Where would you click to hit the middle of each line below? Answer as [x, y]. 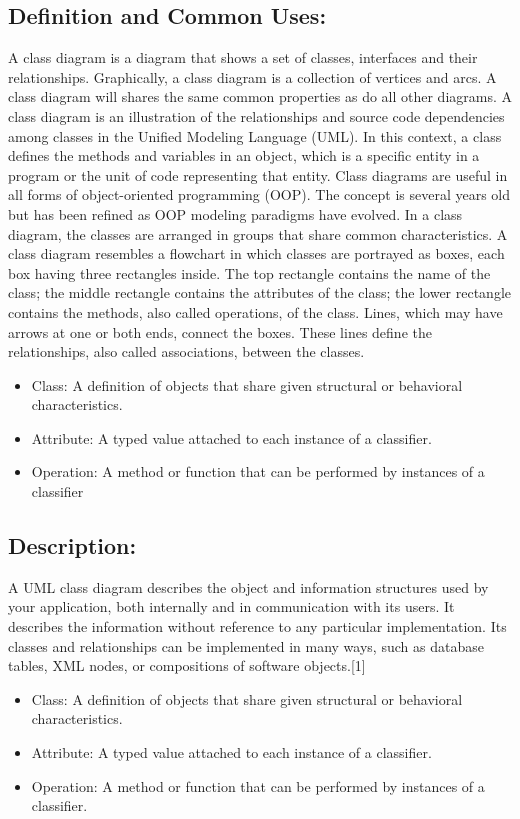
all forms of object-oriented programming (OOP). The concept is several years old [259, 194]
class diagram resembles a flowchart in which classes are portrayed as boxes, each [256, 253]
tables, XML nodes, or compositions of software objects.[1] [187, 665]
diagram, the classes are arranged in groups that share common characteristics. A [258, 233]
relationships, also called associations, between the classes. [186, 351]
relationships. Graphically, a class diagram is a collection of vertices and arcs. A [252, 76]
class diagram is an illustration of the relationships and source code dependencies [256, 115]
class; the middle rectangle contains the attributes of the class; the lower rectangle [260, 292]
